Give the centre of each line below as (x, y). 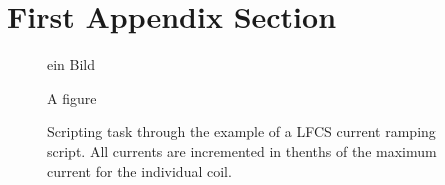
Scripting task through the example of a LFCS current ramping (241, 131)
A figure (72, 97)
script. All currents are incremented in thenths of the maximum (242, 150)
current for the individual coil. (139, 170)
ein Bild (71, 64)
